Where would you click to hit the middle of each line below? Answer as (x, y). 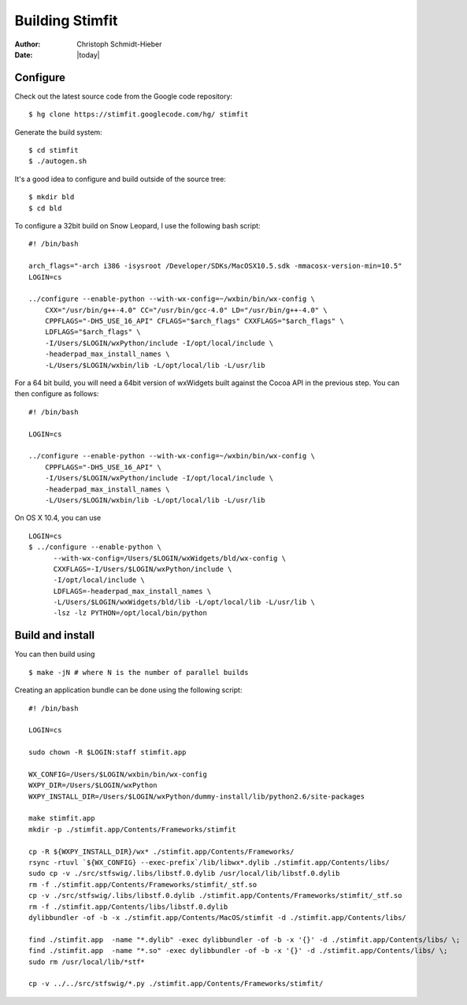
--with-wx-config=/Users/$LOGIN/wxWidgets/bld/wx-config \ (170, 558)
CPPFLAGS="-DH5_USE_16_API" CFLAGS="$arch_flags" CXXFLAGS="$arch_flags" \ (194, 321)
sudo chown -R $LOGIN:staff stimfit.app (107, 753)
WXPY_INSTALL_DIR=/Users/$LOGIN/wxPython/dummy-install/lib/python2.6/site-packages (197, 796)
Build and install (54, 635)
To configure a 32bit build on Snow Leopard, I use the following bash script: (137, 225)
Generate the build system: (58, 132)
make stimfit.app (62, 818)
